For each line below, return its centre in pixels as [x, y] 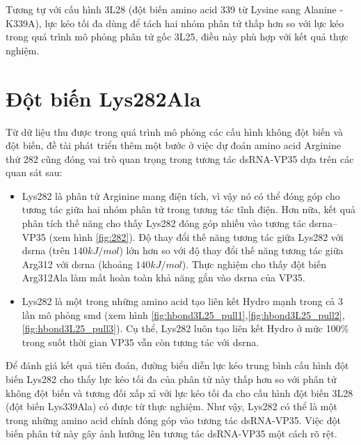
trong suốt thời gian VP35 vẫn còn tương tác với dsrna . [141, 342]
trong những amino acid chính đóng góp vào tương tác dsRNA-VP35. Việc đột [173, 420]
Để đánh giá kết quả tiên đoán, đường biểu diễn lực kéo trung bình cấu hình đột [177, 365]
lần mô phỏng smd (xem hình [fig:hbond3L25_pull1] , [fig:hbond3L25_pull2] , [183, 314]
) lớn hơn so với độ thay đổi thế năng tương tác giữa [231, 250]
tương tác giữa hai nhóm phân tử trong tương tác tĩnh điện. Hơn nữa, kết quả [189, 209]
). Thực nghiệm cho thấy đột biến [254, 264]
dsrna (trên [46, 250]
